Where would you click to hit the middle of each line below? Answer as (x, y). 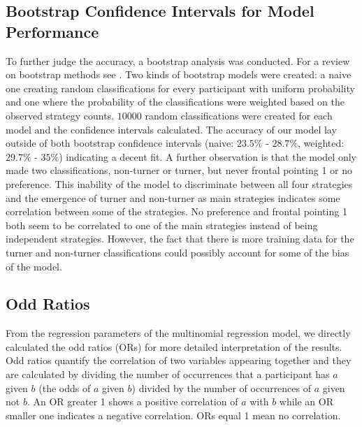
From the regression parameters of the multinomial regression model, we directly (178, 333)
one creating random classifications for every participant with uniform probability (180, 88)
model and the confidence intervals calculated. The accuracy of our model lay (171, 129)
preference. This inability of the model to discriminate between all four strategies (179, 183)
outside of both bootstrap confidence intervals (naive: (120, 143)
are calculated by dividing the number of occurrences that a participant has (168, 374)
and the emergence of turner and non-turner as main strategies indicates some (173, 197)
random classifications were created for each (239, 115)
